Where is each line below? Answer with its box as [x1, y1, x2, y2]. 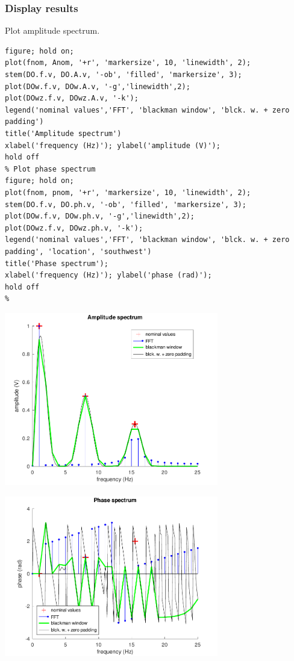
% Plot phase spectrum [5, 164, 96, 173]
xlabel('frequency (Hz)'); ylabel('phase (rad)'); [5, 271, 212, 280]
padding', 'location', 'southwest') [5, 247, 152, 256]
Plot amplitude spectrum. [5, 24, 100, 37]
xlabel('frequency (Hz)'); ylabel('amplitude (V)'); [5, 141, 220, 150]
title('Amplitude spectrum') [5, 129, 122, 138]
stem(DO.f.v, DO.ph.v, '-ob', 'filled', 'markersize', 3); [5, 200, 246, 209]
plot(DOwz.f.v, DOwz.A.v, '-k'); [5, 94, 139, 103]
